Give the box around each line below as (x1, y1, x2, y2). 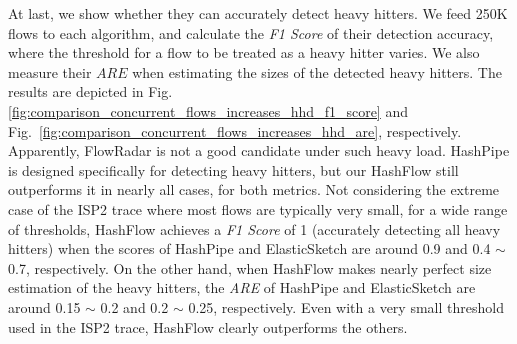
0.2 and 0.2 (100, 296, 169, 317)
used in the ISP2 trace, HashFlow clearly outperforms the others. (8, 316, 408, 337)
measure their (8, 61, 92, 82)
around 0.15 (8, 296, 81, 317)
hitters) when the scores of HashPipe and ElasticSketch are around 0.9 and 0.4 (8, 238, 491, 259)
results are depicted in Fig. (8, 81, 173, 102)
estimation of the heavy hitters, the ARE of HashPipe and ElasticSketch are (8, 277, 476, 298)
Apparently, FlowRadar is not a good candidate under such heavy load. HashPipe (8, 140, 510, 161)
